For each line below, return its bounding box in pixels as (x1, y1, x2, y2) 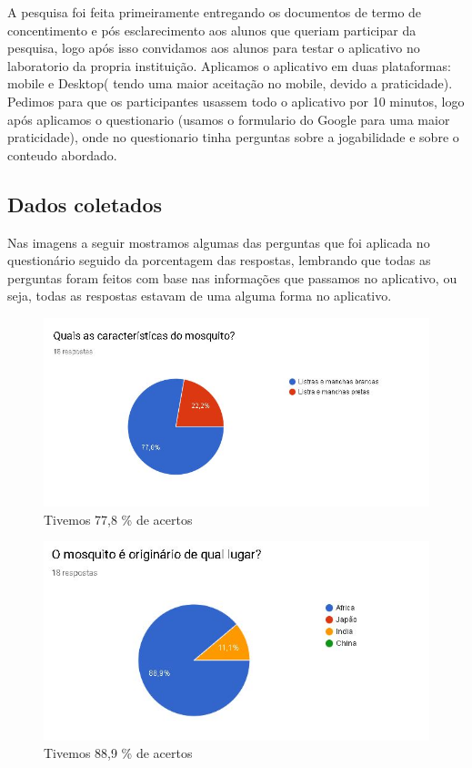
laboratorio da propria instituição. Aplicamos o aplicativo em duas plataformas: (7, 56, 451, 75)
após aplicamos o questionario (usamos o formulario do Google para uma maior (7, 109, 450, 128)
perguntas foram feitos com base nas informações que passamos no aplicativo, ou (7, 268, 457, 287)
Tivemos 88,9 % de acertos (44, 743, 193, 763)
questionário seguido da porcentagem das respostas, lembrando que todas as (7, 251, 431, 270)
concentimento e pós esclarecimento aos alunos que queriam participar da (7, 20, 417, 39)
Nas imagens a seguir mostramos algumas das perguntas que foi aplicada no (7, 232, 430, 251)
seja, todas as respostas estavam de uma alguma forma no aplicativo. (7, 286, 392, 305)
